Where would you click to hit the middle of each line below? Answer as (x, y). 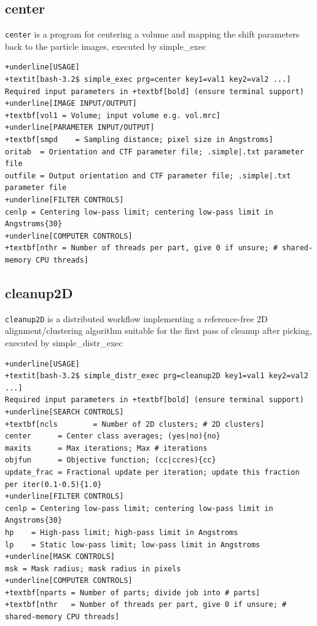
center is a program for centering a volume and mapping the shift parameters (152, 34)
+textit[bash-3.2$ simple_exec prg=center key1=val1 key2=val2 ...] (148, 80)
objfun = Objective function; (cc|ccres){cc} (111, 460)
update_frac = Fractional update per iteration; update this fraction (152, 472)
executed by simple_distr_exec (64, 343)
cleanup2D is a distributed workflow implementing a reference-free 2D (136, 318)
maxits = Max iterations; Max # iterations (106, 448)
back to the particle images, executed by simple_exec (106, 46)
